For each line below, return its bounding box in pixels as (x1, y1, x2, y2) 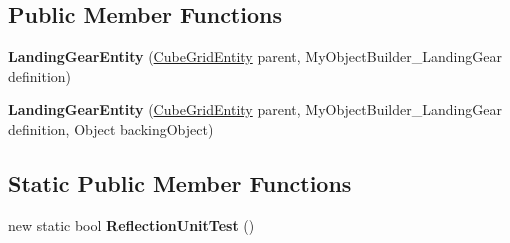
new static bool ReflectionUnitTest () (8, 214, 255, 235)
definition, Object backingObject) (8, 118, 214, 139)
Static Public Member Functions (8, 167, 352, 198)
